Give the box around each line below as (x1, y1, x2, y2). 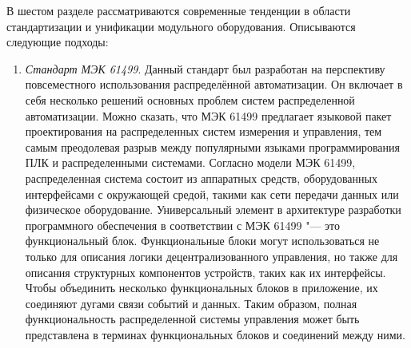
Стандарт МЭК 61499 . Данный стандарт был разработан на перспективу (25, 60, 385, 77)
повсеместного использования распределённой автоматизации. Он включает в (25, 76, 403, 93)
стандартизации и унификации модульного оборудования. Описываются (6, 18, 356, 34)
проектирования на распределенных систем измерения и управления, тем (25, 123, 382, 140)
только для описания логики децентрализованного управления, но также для (25, 247, 398, 264)
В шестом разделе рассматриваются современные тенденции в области (6, 2, 351, 18)
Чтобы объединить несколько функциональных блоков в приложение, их (25, 279, 378, 296)
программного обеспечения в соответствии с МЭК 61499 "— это (25, 216, 341, 233)
